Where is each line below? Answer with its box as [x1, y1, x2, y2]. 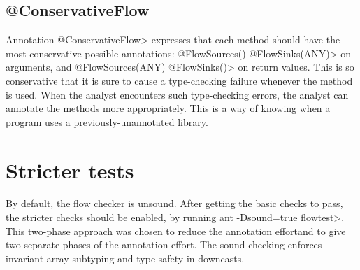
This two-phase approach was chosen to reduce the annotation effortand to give [6, 223, 346, 238]
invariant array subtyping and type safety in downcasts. [6, 250, 245, 265]
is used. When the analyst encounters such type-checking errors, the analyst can [6, 87, 349, 101]
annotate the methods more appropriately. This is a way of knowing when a [6, 101, 331, 115]
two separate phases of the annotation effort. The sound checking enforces [6, 237, 322, 252]
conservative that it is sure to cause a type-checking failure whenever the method [6, 73, 353, 87]
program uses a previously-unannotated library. [6, 114, 208, 129]
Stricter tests [6, 155, 134, 184]
